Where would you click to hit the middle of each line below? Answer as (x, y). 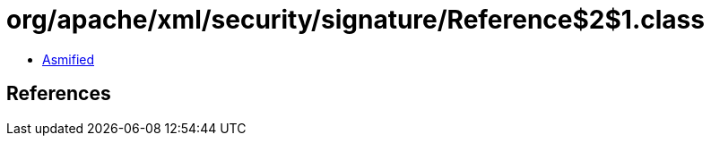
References (59, 94)
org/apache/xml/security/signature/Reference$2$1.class (355, 20)
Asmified (69, 59)
